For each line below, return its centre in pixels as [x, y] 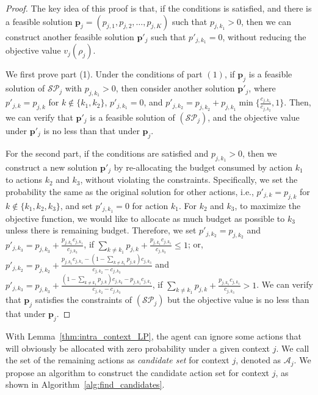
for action [150, 205]
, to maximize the [268, 205]
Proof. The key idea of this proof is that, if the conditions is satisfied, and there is [159, 8]
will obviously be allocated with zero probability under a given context [138, 348]
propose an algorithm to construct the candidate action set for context [138, 372]
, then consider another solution [175, 88]
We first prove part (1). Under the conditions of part [104, 74]
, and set [76, 205]
